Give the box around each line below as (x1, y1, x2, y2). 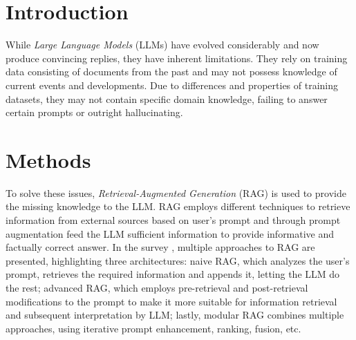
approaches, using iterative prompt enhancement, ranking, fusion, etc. (6, 321, 301, 335)
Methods (6, 145, 91, 173)
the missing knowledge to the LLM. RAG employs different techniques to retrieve (6, 199, 350, 214)
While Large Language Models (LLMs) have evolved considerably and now (6, 37, 319, 52)
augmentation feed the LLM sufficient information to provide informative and (6, 226, 335, 240)
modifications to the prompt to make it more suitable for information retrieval (6, 294, 337, 308)
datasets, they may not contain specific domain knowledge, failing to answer (6, 91, 328, 106)
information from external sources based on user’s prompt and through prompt (6, 213, 341, 227)
